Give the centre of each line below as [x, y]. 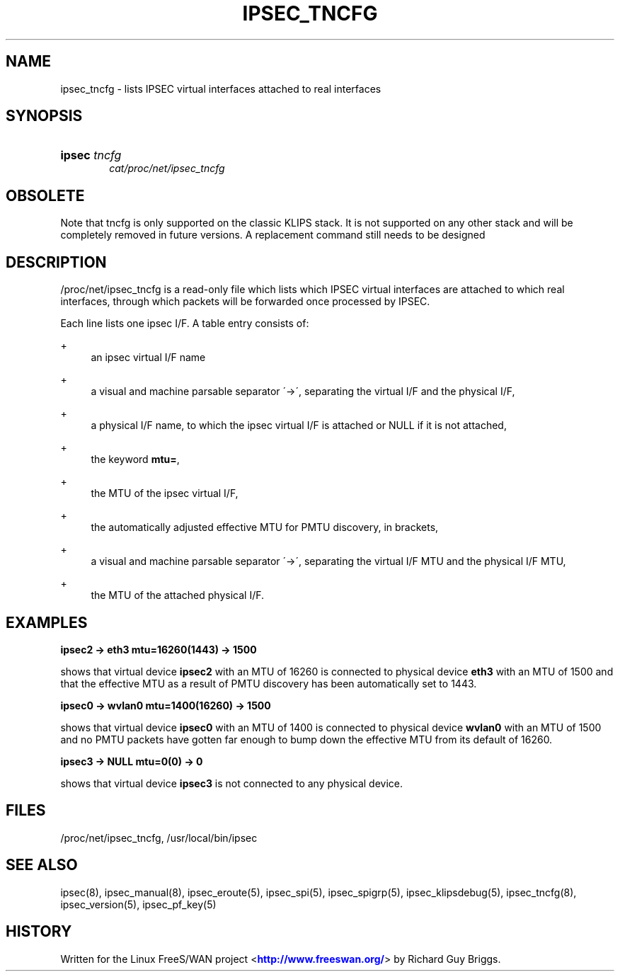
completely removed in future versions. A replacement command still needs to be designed [273, 235]
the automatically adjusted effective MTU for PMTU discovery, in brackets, [265, 527]
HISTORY [39, 932]
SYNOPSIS [44, 116]
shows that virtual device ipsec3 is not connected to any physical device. [232, 783]
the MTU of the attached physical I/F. [178, 595]
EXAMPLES [47, 622]
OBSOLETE [45, 195]
